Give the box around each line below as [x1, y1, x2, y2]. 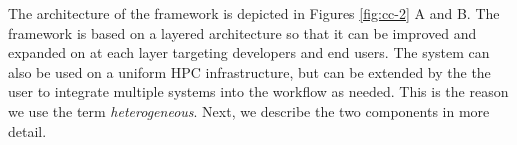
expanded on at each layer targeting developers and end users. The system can [8, 42, 490, 63]
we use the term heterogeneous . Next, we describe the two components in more [8, 100, 490, 121]
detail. [8, 120, 47, 141]
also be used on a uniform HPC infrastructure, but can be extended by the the [8, 61, 491, 82]
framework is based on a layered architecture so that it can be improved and [8, 22, 477, 43]
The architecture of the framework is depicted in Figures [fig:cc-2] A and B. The [8, 3, 500, 23]
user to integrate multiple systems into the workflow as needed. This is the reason [8, 81, 509, 102]
